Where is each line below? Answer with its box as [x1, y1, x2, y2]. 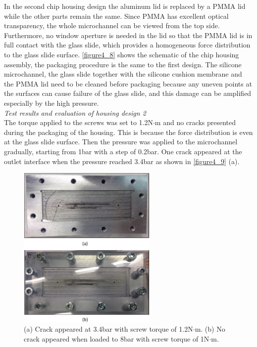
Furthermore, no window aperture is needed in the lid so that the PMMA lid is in [4, 30, 253, 40]
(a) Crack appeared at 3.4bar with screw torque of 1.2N [24, 324, 193, 334]
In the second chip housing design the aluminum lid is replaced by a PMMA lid [4, 1, 246, 11]
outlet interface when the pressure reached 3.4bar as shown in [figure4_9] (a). [4, 156, 240, 166]
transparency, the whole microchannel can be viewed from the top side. [4, 20, 220, 31]
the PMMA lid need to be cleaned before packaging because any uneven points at [4, 78, 252, 88]
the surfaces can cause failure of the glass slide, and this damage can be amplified [4, 88, 252, 98]
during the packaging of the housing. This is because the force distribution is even [4, 127, 253, 137]
